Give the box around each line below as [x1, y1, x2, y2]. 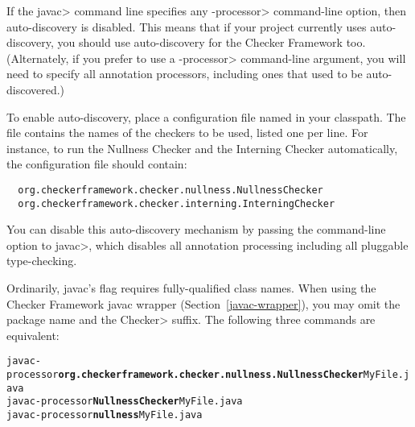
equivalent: [6, 326, 60, 343]
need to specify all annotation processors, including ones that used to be [6, 65, 363, 82]
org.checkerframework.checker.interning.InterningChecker [18, 197, 335, 209]
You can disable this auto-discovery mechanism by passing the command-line [6, 221, 386, 238]
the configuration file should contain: [6, 155, 187, 172]
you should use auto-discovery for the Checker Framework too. [57, 34, 366, 51]
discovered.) [6, 81, 65, 97]
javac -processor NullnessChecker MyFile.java [6, 396, 243, 408]
